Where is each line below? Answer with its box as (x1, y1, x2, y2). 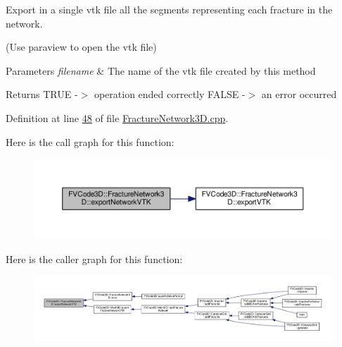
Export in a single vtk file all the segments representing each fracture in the (6, 2, 333, 16)
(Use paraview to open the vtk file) (6, 39, 157, 54)
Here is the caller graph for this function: (6, 251, 183, 266)
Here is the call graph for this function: (6, 134, 175, 149)
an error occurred (261, 87, 337, 102)
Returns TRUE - (6, 87, 78, 102)
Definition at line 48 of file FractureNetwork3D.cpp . (6, 110, 229, 125)
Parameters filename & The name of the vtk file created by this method (6, 63, 316, 78)
